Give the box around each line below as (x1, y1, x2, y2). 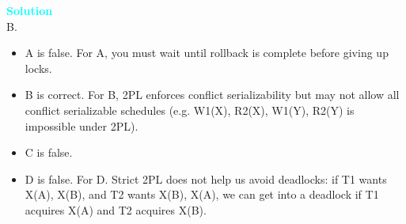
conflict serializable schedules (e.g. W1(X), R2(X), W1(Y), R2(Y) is (25, 101, 355, 118)
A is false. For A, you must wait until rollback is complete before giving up (25, 44, 389, 61)
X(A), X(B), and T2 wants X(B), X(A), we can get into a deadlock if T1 (25, 186, 379, 203)
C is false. (25, 144, 73, 161)
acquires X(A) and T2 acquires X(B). (25, 201, 207, 218)
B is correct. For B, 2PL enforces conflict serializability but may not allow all (25, 86, 400, 103)
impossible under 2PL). (25, 117, 138, 134)
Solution (6, 2, 53, 18)
